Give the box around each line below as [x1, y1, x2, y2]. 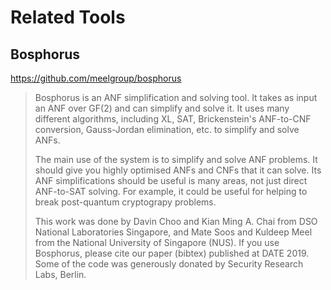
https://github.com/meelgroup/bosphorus [10, 72, 182, 84]
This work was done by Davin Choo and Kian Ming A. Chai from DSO [34, 216, 318, 227]
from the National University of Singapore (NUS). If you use [34, 237, 280, 248]
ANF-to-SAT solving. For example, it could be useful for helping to [34, 186, 308, 197]
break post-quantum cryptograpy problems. [34, 196, 217, 208]
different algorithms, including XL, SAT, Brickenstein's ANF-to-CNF [34, 113, 312, 125]
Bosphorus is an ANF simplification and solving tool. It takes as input [34, 92, 318, 103]
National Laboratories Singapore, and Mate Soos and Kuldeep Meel [34, 226, 313, 238]
